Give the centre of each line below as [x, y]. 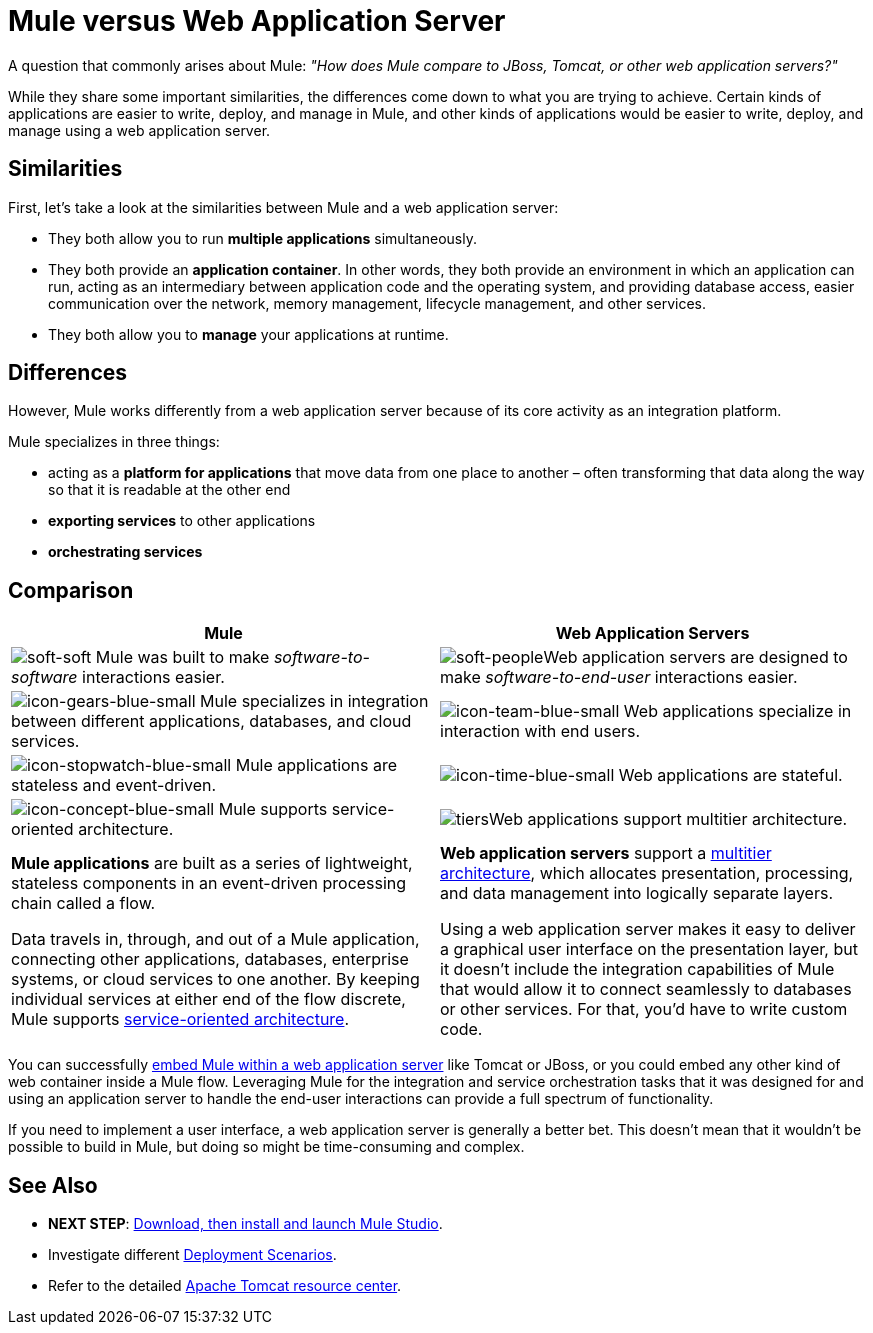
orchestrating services [125, 552]
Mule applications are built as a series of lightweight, [212, 863]
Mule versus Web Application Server [257, 21]
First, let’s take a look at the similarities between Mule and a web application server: [283, 207]
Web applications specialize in [737, 711]
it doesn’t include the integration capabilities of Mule [637, 969]
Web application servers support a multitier [606, 853]
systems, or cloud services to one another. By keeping [215, 979]
